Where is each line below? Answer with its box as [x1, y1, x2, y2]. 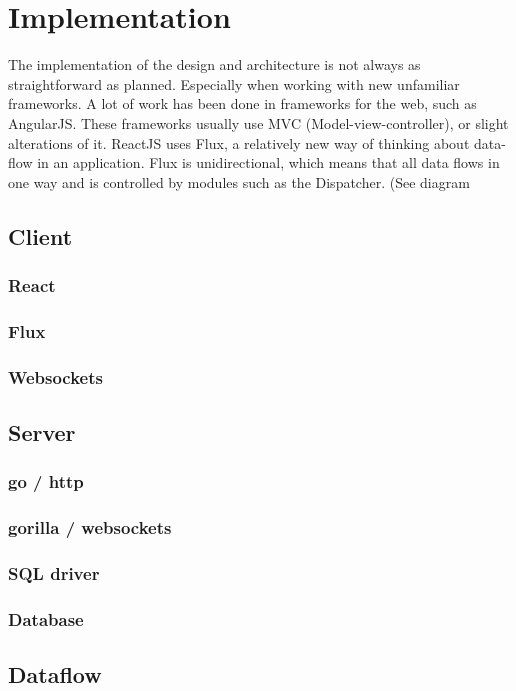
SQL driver [8, 560, 100, 585]
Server [8, 416, 76, 447]
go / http [8, 469, 84, 494]
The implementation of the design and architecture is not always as [8, 54, 421, 75]
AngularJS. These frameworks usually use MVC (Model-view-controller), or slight [8, 112, 509, 133]
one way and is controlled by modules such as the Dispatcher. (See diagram [8, 171, 470, 192]
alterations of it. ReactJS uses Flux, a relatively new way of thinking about [8, 132, 470, 153]
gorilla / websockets [8, 515, 172, 540]
